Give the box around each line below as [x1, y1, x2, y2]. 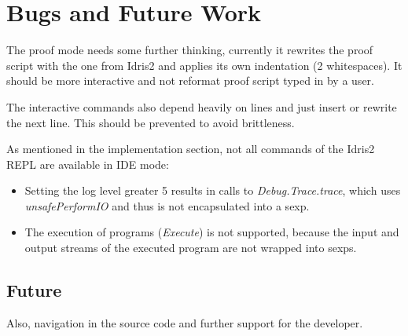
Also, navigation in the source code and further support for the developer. [6, 314, 363, 331]
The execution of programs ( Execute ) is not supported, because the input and [24, 224, 399, 240]
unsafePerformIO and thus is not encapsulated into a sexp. [24, 197, 310, 214]
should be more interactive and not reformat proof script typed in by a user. [6, 72, 374, 89]
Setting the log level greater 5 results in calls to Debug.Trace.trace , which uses [24, 182, 401, 199]
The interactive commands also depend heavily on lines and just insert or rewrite [6, 98, 397, 115]
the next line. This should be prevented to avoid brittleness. [6, 114, 295, 130]
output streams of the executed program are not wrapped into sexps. [24, 239, 357, 256]
